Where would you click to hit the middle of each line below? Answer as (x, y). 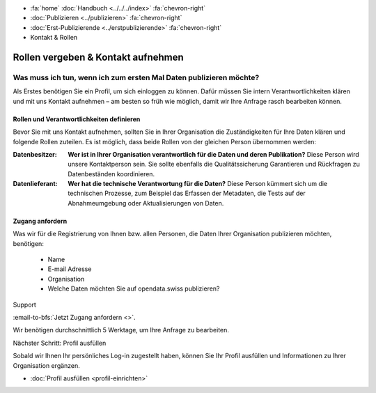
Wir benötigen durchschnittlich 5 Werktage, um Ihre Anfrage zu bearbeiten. (121, 330)
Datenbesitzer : (35, 154)
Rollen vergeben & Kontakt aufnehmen (98, 57)
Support (24, 305)
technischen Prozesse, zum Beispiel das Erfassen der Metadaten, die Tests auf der (187, 193)
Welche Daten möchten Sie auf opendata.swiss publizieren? (134, 288)
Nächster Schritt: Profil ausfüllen (60, 343)
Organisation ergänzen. (46, 365)
